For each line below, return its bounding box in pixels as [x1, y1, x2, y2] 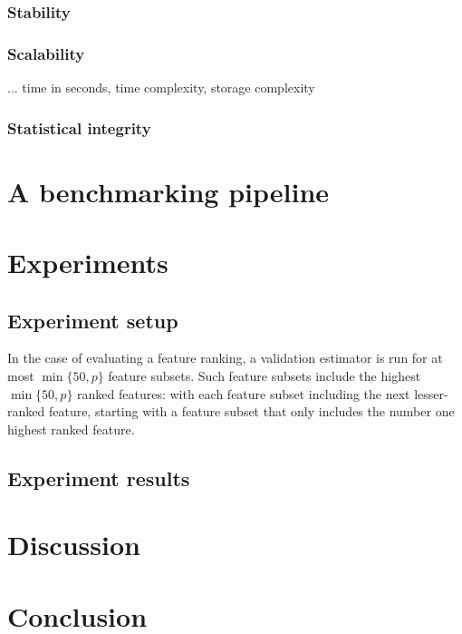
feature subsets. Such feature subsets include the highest [108, 366, 421, 385]
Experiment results [7, 463, 190, 492]
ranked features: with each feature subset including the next [77, 384, 410, 403]
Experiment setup [7, 306, 178, 334]
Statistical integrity [7, 116, 151, 139]
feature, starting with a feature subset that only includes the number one [48, 402, 455, 421]
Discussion [7, 526, 140, 563]
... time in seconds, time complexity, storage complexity [7, 78, 315, 97]
